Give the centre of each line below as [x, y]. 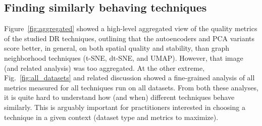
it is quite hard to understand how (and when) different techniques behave [119, 97]
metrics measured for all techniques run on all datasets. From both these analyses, [131, 87]
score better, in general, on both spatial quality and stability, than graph [117, 48]
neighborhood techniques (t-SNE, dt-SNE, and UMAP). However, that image [124, 57]
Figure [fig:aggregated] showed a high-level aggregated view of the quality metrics [131, 28]
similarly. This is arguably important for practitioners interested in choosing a [125, 107]
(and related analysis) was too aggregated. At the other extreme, [104, 68]
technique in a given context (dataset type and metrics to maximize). [111, 117]
